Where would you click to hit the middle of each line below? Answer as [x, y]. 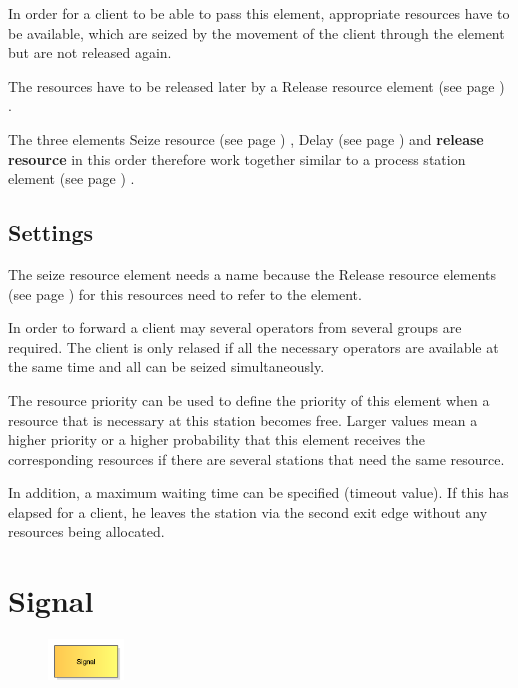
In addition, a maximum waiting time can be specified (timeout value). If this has [258, 492]
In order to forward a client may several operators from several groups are [235, 327]
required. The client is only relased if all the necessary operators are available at [253, 346]
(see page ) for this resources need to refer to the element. [185, 293]
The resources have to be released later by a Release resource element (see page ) [256, 85]
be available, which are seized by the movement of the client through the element [256, 32]
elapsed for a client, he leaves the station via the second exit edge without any [248, 511]
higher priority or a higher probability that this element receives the [216, 439]
